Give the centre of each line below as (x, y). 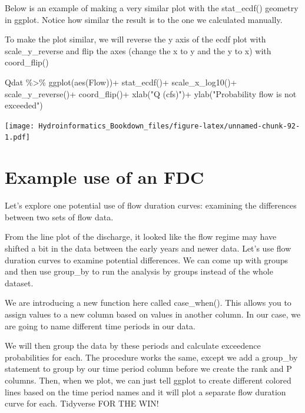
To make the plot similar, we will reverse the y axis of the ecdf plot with (135, 39)
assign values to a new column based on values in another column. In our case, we (153, 314)
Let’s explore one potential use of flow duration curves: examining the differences (151, 205)
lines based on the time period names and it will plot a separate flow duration (145, 391)
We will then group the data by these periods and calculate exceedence (133, 346)
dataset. (19, 283)
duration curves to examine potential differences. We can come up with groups (147, 260)
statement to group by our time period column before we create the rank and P (148, 369)
